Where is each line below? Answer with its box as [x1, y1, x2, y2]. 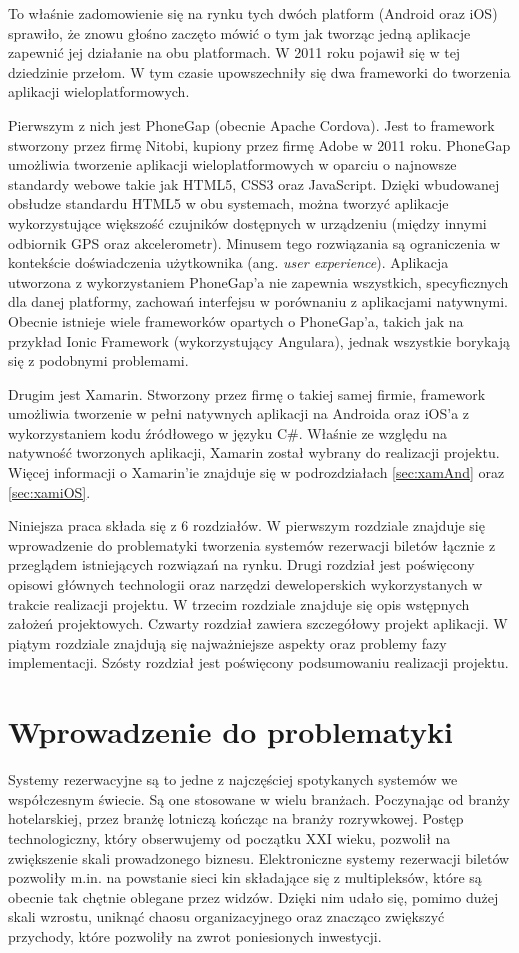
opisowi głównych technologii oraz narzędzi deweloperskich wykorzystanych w [8, 574, 483, 595]
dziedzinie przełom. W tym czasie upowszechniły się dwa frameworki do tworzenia [8, 61, 511, 82]
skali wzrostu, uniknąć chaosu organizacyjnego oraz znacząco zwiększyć [8, 906, 445, 927]
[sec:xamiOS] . [8, 481, 91, 502]
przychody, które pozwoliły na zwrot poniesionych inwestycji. [8, 925, 382, 946]
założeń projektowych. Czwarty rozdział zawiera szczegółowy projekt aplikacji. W [8, 613, 508, 634]
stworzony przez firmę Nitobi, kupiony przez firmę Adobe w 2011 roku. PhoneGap [8, 134, 511, 155]
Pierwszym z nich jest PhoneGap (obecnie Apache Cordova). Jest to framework [8, 114, 495, 135]
